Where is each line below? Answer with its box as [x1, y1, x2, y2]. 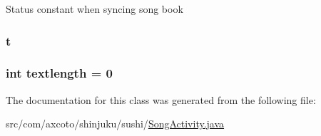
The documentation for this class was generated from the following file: [6, 92, 316, 107]
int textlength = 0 [6, 64, 113, 82]
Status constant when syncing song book [6, 1, 183, 16]
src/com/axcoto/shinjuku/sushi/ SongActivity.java [6, 116, 225, 131]
